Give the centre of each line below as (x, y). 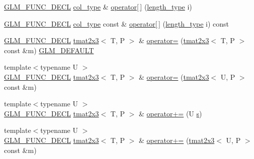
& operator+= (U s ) (171, 113)
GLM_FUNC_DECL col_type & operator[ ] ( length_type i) (98, 7)
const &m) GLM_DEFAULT (49, 50)
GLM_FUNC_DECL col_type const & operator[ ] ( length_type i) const (117, 23)
